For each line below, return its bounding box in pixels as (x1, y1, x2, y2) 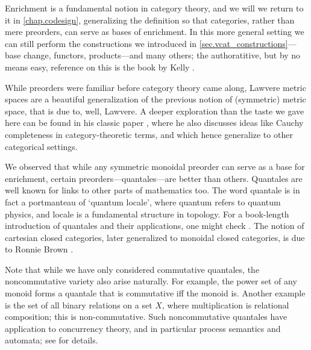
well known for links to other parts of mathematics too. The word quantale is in (5, 184, 300, 196)
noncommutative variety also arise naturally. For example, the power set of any (5, 275, 297, 287)
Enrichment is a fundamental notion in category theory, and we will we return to (5, 2, 304, 14)
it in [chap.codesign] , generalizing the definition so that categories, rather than (5, 13, 295, 26)
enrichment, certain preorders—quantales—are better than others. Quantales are (5, 172, 303, 184)
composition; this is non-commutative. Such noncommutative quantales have (5, 310, 287, 323)
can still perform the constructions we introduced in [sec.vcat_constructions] (5, 37, 288, 49)
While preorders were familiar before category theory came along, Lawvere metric (5, 81, 306, 93)
